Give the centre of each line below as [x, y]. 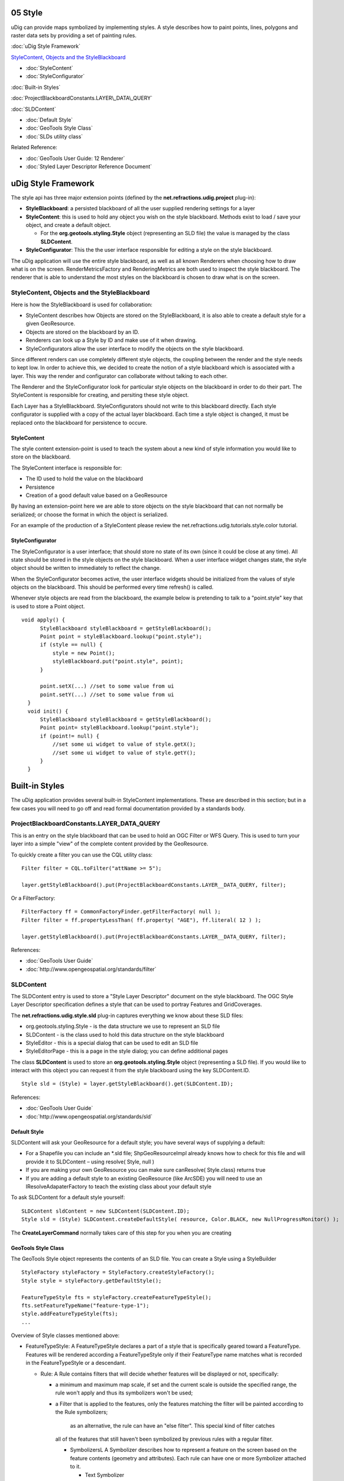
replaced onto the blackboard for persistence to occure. [79, 422]
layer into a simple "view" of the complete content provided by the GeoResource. [110, 844]
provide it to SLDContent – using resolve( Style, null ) [90, 1162]
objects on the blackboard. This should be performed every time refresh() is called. [112, 587]
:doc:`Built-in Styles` [36, 87]
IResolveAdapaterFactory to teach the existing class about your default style [119, 1186]
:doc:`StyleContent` [49, 68]
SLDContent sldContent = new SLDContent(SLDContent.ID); [106, 1211]
